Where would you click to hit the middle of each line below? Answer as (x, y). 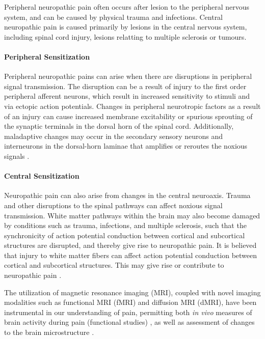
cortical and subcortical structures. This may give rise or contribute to (114, 265)
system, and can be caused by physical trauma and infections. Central (114, 17)
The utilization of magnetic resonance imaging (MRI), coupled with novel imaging (132, 292)
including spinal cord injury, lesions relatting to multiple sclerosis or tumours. (125, 36)
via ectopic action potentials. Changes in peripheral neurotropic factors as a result (132, 106)
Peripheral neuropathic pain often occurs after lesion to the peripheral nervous (127, 7)
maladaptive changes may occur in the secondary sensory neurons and (114, 136)
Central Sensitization (42, 176)
